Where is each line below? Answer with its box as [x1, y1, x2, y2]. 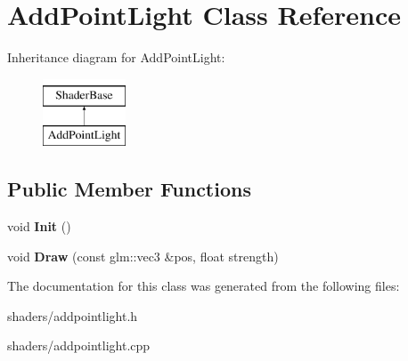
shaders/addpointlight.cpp [7, 336, 151, 355]
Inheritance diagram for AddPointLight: [7, 48, 225, 67]
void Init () [7, 217, 71, 236]
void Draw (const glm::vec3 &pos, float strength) [7, 246, 279, 265]
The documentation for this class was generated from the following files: [7, 277, 400, 295]
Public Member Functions [7, 175, 251, 203]
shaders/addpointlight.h [7, 306, 138, 325]
